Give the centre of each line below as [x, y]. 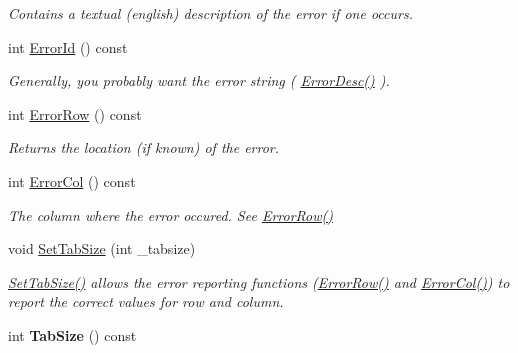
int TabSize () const [72, 334]
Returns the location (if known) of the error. [144, 147]
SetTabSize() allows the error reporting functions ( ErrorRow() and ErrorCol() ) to [259, 281]
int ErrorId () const [68, 46]
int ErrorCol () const [72, 180]
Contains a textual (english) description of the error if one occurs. [210, 13]
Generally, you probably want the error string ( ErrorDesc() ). [199, 80]
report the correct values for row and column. [146, 301]
